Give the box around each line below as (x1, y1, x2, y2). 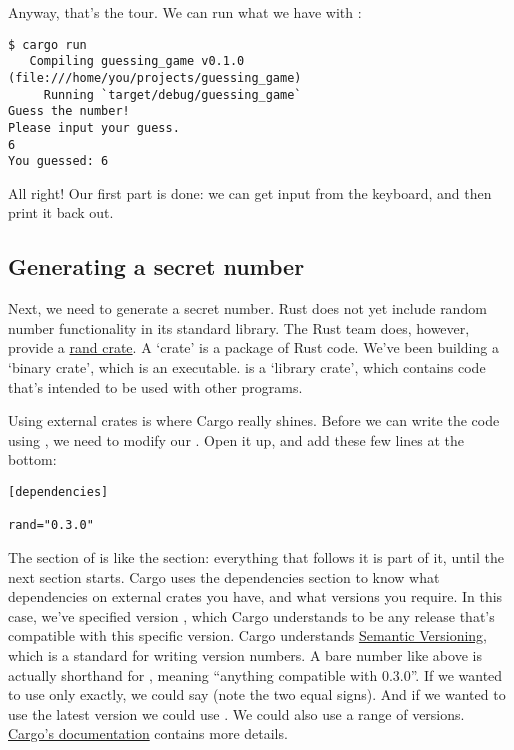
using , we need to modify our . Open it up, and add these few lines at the (8, 429, 465, 450)
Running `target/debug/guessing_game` (43, 87, 302, 102)
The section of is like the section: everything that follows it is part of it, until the (8, 546, 504, 567)
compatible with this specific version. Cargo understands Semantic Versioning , (8, 625, 487, 646)
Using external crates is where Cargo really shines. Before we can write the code (8, 410, 500, 431)
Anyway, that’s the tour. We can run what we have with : (8, 2, 362, 22)
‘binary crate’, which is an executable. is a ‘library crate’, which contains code (8, 357, 486, 378)
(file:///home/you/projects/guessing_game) (8, 70, 302, 85)
